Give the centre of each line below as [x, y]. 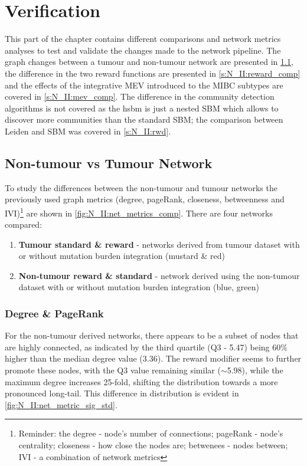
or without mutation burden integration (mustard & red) [122, 256]
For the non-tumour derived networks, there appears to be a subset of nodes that [152, 335]
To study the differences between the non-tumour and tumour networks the [141, 187]
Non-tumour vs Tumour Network [109, 163]
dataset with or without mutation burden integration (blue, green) [139, 287]
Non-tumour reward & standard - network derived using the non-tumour [159, 275]
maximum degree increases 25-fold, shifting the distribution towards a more [141, 381]
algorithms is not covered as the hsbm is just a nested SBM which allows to [142, 108]
